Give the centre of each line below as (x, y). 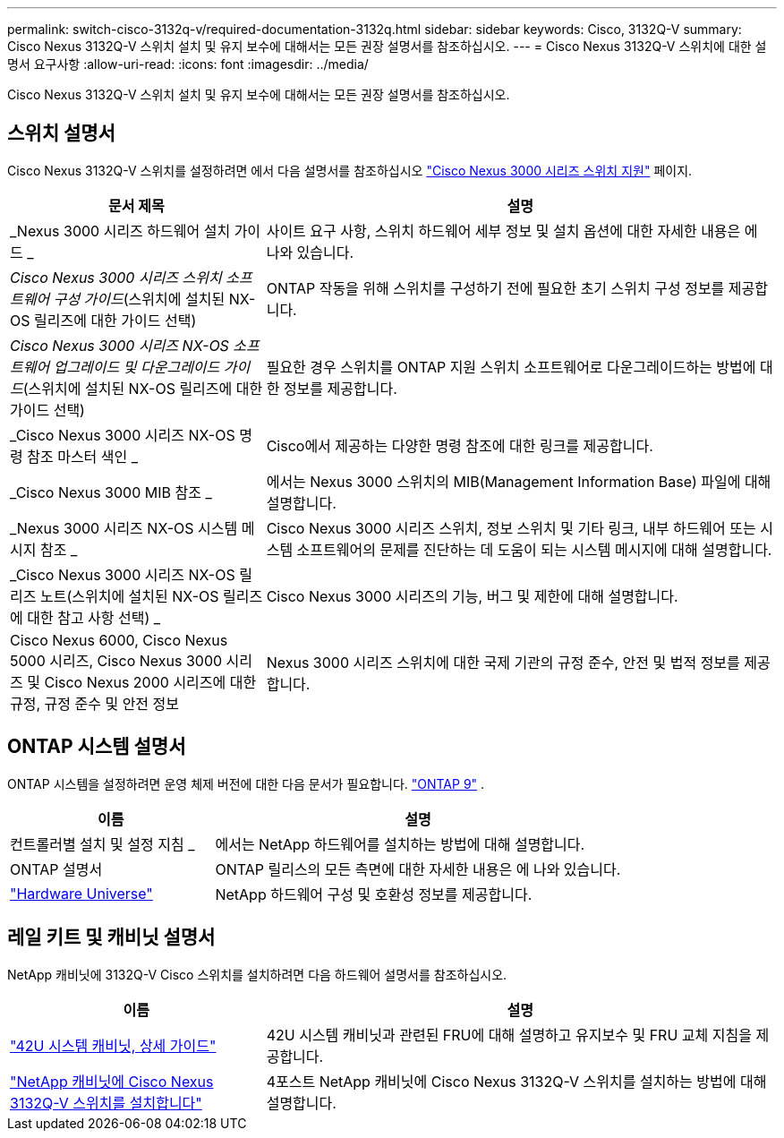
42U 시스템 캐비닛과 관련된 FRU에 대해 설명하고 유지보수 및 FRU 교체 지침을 (509, 1035)
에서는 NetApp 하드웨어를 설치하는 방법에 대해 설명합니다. (400, 844)
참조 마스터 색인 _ (83, 456)
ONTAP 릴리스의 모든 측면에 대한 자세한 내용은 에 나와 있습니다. (418, 869)
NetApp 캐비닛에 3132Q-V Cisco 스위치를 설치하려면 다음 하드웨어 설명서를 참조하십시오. (257, 974)
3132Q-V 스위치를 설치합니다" (106, 1103)
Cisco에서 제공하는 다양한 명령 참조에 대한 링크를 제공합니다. (460, 445)
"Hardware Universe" (81, 893)
